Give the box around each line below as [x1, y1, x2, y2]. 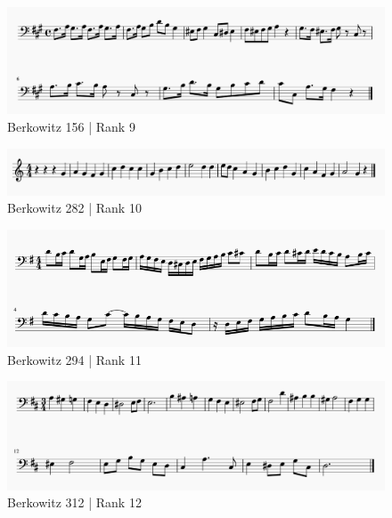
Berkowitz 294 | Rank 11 [7, 350, 142, 368]
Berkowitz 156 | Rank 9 [7, 117, 135, 136]
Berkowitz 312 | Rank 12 [7, 493, 142, 512]
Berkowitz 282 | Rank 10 [7, 198, 142, 217]
